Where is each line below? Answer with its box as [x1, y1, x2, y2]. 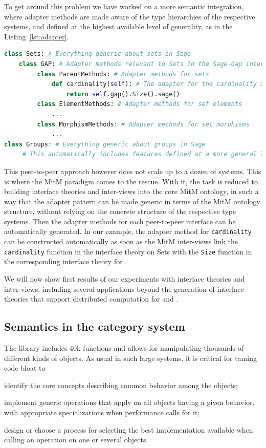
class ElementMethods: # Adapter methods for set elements [37, 100, 242, 108]
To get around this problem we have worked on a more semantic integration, [4, 1, 244, 11]
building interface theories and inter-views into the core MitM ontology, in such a [4, 186, 259, 197]
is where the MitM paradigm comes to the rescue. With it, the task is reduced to [4, 176, 258, 186]
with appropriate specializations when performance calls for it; [4, 407, 200, 417]
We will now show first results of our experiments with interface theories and [4, 273, 245, 284]
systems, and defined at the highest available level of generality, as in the [4, 21, 233, 32]
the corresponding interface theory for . [4, 256, 127, 267]
